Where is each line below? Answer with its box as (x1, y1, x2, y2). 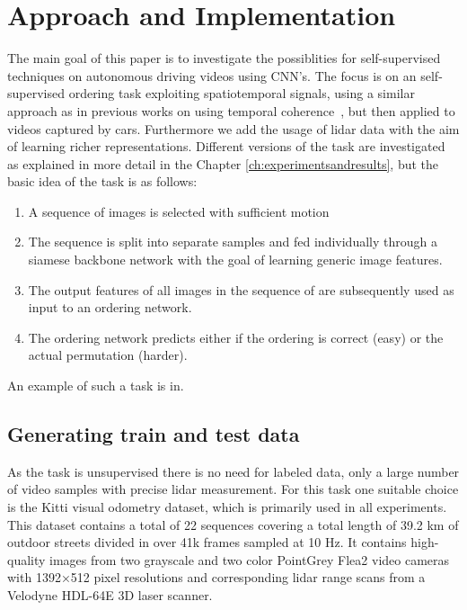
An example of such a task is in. (7, 376, 184, 395)
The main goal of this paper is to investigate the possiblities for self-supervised (7, 49, 441, 67)
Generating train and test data (7, 420, 300, 448)
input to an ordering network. (28, 298, 192, 317)
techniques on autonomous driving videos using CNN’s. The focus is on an (7, 66, 417, 85)
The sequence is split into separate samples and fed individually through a (28, 232, 437, 251)
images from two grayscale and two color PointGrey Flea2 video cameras (49, 550, 450, 569)
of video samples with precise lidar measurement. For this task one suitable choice (7, 480, 459, 498)
